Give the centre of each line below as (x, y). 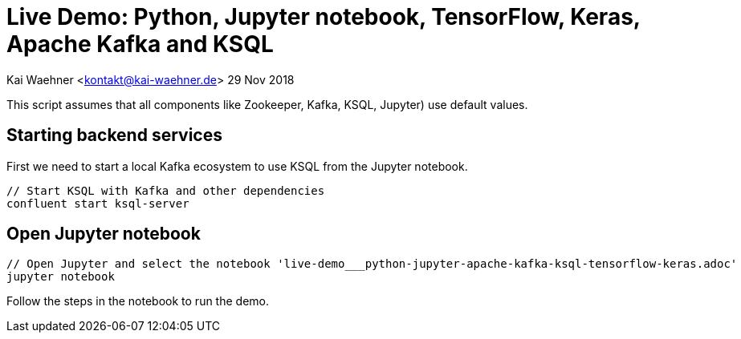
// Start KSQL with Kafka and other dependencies (166, 190)
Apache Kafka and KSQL (140, 44)
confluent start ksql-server (98, 203)
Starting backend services (114, 135)
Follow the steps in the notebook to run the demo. (138, 301)
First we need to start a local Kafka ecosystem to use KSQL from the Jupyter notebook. (237, 166)
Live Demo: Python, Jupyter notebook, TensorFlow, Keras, (324, 17)
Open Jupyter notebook (104, 234)
